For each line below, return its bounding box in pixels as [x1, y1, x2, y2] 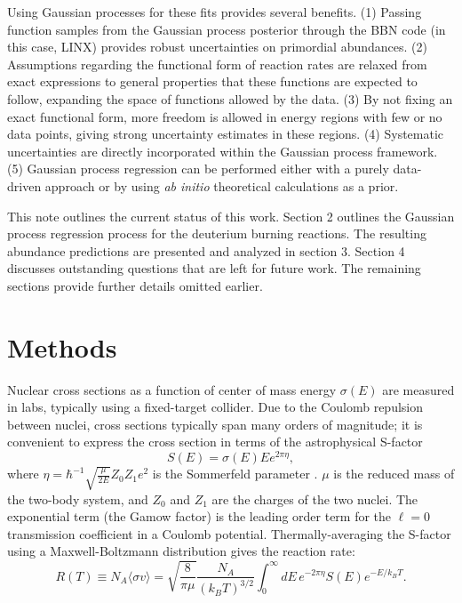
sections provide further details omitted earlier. [7, 276, 263, 294]
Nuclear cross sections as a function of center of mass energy [7, 380, 337, 398]
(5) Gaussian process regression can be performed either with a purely [7, 159, 389, 178]
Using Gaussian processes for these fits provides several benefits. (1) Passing [7, 3, 422, 20]
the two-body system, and [7, 489, 148, 508]
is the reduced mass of [333, 464, 455, 483]
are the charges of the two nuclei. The [211, 489, 418, 508]
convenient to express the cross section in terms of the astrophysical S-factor [7, 432, 423, 451]
